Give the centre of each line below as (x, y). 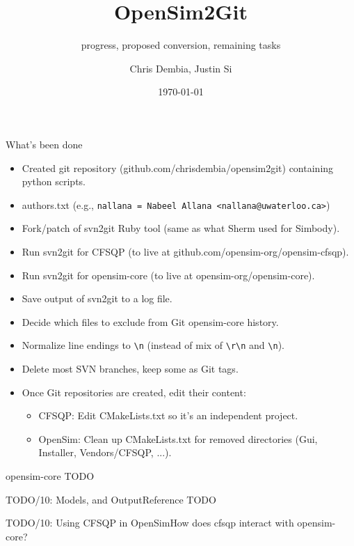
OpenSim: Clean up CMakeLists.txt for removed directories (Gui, (178, 438)
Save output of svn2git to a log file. (97, 298)
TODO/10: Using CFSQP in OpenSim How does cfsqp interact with (150, 523)
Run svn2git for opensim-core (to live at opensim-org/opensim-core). (168, 275)
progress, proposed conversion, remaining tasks (181, 45)
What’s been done (44, 144)
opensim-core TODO (50, 475)
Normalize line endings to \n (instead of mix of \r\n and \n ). (153, 345)
